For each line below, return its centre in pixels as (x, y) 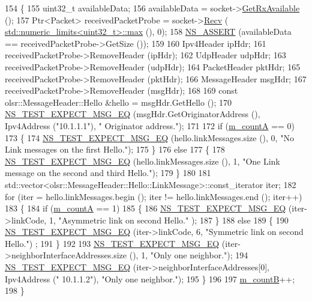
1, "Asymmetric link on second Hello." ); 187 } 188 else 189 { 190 (169, 220)
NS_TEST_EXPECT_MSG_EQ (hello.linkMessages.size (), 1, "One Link (142, 161)
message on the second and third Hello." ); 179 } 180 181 (108, 173)
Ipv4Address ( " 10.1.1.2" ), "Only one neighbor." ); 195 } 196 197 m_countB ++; (150, 278)
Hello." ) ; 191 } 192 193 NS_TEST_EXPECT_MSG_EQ (112, 243)
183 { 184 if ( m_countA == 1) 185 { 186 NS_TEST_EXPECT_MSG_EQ (145, 208)
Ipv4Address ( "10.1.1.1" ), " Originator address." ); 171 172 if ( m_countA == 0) (150, 125)
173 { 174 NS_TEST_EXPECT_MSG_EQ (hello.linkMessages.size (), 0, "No (149, 137)
